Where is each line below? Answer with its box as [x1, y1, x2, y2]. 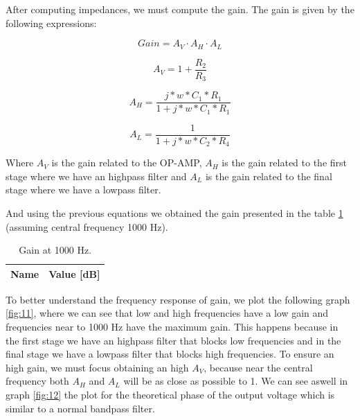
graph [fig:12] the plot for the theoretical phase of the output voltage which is [6, 387, 335, 401]
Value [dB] [48, 266, 100, 281]
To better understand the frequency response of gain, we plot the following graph [6, 292, 350, 306]
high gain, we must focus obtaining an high [6, 360, 189, 374]
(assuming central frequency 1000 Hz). [6, 219, 168, 234]
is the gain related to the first [222, 155, 347, 170]
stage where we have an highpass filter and [6, 168, 187, 183]
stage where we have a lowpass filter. [6, 182, 161, 197]
